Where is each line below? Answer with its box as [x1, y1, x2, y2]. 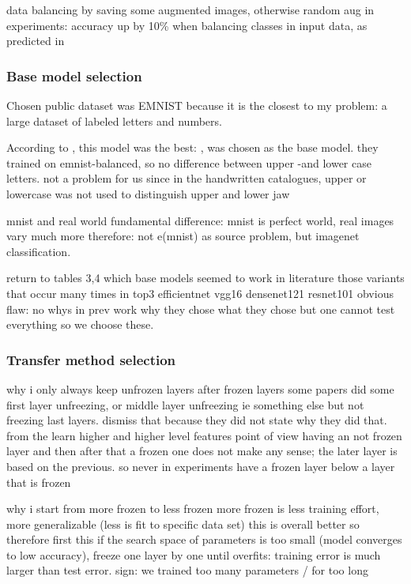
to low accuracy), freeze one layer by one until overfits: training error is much [6, 546, 381, 563]
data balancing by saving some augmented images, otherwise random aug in [6, 2, 375, 17]
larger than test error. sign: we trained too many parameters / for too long [6, 562, 368, 578]
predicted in [6, 32, 65, 49]
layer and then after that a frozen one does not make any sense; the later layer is [6, 443, 398, 459]
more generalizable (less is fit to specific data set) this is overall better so [6, 515, 360, 532]
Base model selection [6, 66, 142, 85]
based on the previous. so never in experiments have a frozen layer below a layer [6, 458, 395, 474]
